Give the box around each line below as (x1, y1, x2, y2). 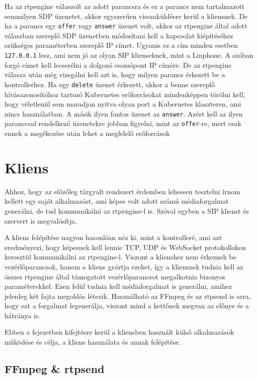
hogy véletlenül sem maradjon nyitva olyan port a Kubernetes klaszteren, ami (4, 99, 241, 109)
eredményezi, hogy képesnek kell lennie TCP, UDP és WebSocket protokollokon (4, 242, 246, 252)
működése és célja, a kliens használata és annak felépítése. (4, 337, 181, 347)
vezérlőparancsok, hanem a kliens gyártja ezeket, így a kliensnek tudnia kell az (4, 261, 244, 271)
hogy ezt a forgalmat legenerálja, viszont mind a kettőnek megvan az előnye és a (4, 300, 249, 311)
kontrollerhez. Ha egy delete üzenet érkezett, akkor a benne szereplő (4, 79, 215, 89)
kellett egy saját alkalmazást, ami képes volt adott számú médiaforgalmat (4, 196, 229, 206)
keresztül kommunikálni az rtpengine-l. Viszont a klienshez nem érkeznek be (4, 252, 237, 262)
